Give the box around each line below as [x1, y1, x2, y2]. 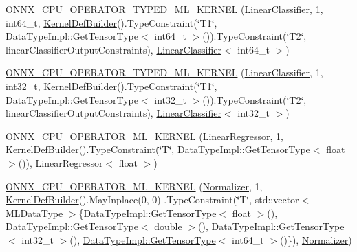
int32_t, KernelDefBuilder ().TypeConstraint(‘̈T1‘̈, [6, 78, 217, 93]
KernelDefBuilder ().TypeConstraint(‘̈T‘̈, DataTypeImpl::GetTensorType [6, 142, 310, 157]
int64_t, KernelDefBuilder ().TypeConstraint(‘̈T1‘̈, [6, 15, 217, 30]
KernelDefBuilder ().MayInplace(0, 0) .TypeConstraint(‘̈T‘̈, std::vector [6, 192, 299, 207]
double [154, 219, 182, 233]
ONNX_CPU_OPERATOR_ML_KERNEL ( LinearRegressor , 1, [6, 128, 283, 143]
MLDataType [6, 205, 63, 220]
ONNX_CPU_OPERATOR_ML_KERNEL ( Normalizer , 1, [6, 179, 263, 193]
